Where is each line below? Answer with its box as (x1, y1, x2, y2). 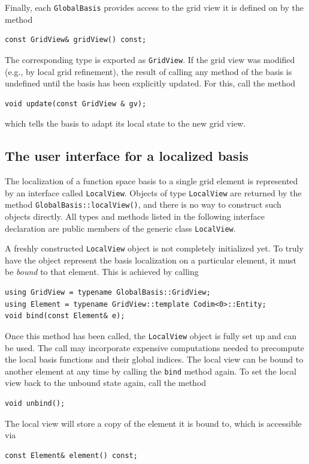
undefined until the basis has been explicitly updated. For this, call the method (5, 77, 296, 89)
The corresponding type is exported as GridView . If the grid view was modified (5, 53, 295, 65)
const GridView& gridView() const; (5, 35, 147, 44)
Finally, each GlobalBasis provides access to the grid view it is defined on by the (5, 1, 304, 13)
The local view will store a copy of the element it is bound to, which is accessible (5, 417, 302, 429)
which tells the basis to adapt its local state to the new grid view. (5, 117, 246, 130)
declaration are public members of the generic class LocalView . (5, 221, 236, 234)
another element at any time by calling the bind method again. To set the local (5, 364, 296, 377)
